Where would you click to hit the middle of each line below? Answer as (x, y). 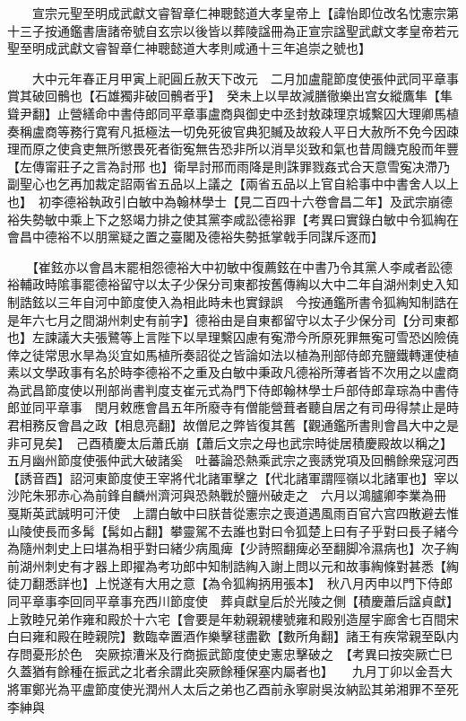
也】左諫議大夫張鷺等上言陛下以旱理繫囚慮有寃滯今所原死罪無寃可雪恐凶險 (227, 337)
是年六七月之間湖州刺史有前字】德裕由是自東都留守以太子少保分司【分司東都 (233, 319)
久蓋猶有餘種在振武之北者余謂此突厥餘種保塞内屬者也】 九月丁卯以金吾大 (230, 671)
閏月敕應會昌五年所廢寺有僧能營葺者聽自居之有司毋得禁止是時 (276, 407)
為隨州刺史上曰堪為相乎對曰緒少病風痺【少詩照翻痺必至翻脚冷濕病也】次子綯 (233, 548)
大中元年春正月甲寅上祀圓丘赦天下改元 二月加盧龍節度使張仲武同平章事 (245, 78)
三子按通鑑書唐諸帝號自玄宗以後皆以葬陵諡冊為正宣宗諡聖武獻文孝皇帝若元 (239, 30)
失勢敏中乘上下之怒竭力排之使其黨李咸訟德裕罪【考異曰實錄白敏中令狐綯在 (239, 219)
